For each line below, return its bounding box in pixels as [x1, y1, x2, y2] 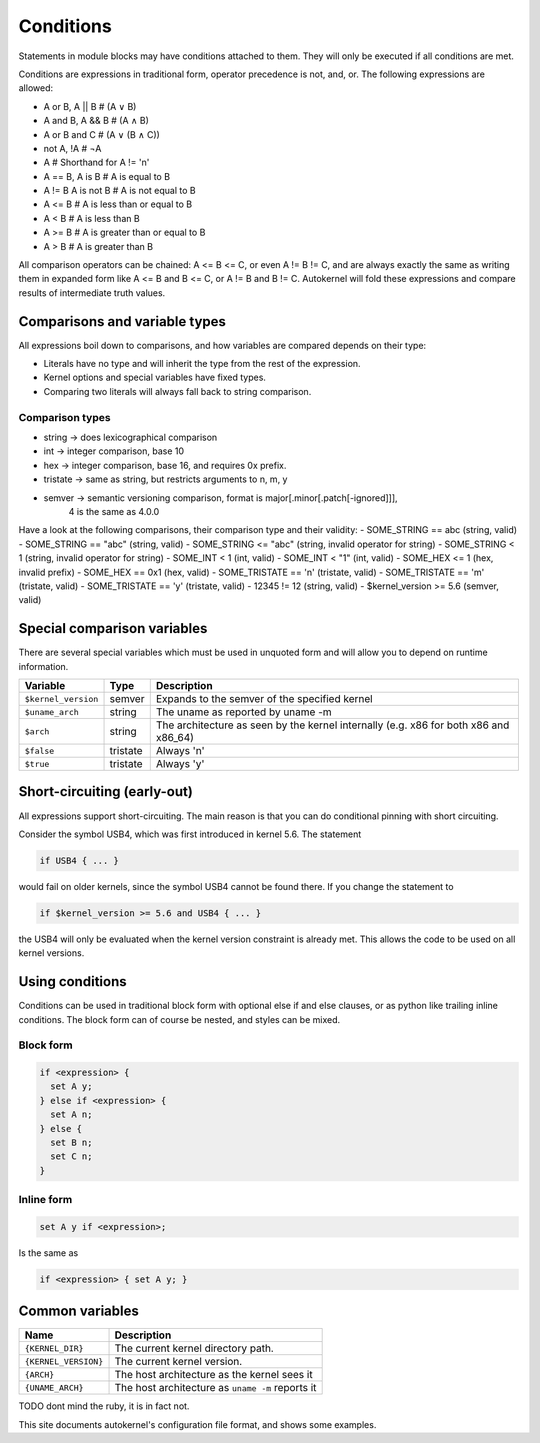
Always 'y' [155, 757, 205, 770]
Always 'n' [155, 744, 205, 757]
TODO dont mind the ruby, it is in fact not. [18, 1400, 190, 1412]
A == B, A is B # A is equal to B [43, 170, 170, 182]
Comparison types [18, 410, 111, 424]
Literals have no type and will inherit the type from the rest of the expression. [43, 358, 361, 370]
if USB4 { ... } [39, 855, 120, 866]
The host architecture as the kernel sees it [114, 1368, 314, 1382]
